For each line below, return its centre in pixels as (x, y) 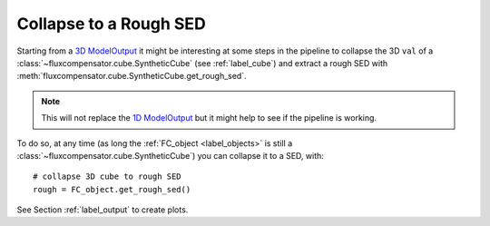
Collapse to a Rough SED (111, 24)
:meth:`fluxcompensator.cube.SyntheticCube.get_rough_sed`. (132, 76)
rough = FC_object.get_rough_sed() (112, 189)
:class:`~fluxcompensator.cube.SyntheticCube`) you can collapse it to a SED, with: (170, 155)
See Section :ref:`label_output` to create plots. (103, 210)
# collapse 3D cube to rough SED (107, 177)
